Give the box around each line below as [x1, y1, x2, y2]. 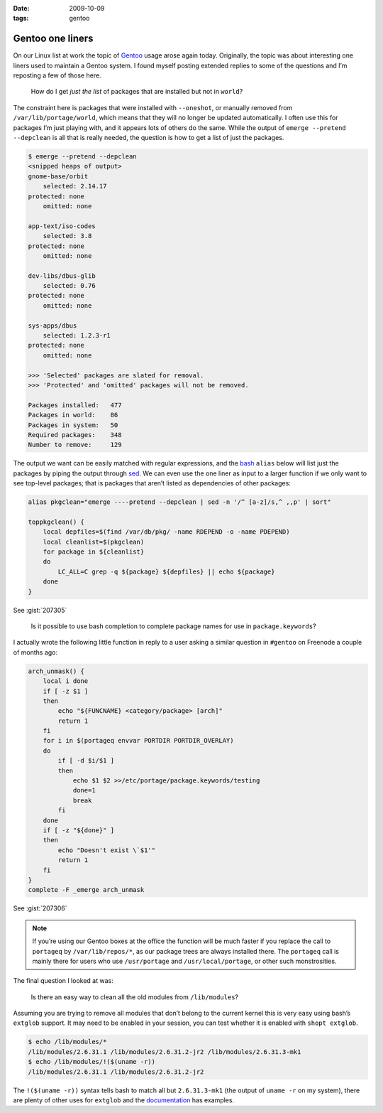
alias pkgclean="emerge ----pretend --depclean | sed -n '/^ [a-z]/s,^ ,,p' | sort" [28, 498, 331, 506]
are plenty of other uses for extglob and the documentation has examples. [13, 1095, 234, 1104]
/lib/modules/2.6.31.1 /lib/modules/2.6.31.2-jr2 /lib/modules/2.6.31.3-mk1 [28, 1048, 301, 1055]
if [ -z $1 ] [43, 687, 89, 695]
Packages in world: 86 [28, 411, 118, 419]
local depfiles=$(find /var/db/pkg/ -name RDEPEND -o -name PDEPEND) [43, 528, 290, 536]
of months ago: [13, 647, 58, 657]
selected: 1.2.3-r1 [43, 331, 111, 340]
